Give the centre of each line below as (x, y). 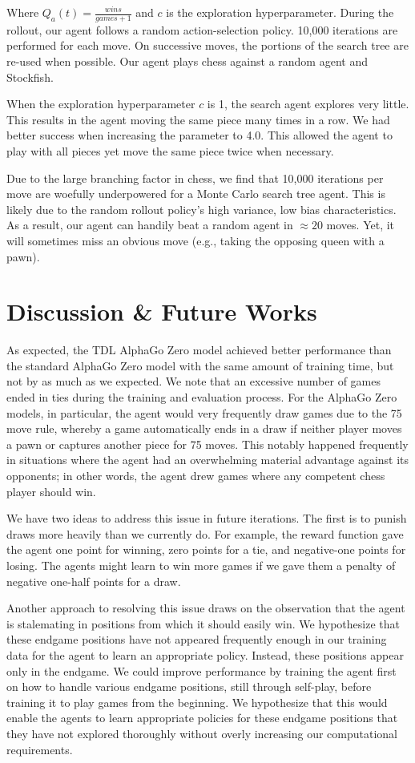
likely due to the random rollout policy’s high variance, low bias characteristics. (201, 209)
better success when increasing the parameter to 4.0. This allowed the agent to (199, 135)
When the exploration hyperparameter (101, 104)
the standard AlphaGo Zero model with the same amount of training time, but (200, 365)
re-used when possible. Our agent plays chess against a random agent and (187, 61)
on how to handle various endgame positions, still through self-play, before (189, 686)
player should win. (51, 491)
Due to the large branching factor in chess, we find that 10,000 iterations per (195, 178)
